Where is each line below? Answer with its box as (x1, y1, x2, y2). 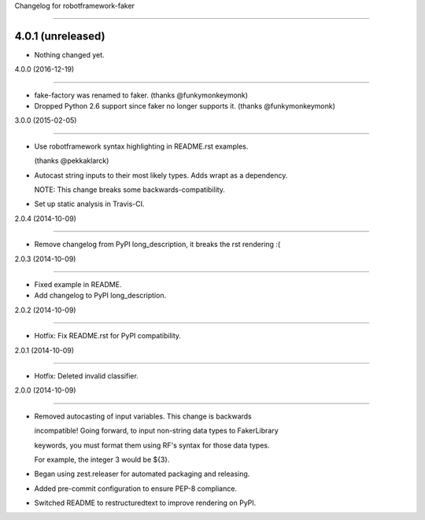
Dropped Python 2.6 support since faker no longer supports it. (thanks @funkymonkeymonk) (34, 101, 336, 111)
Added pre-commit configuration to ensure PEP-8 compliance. (34, 484, 238, 493)
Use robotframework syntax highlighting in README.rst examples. (34, 142, 249, 151)
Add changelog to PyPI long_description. (34, 291, 167, 301)
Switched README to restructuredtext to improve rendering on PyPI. (34, 498, 257, 507)
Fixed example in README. (34, 279, 122, 289)
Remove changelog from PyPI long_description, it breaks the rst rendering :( (34, 240, 281, 249)
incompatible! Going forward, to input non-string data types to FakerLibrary (34, 426, 279, 436)
